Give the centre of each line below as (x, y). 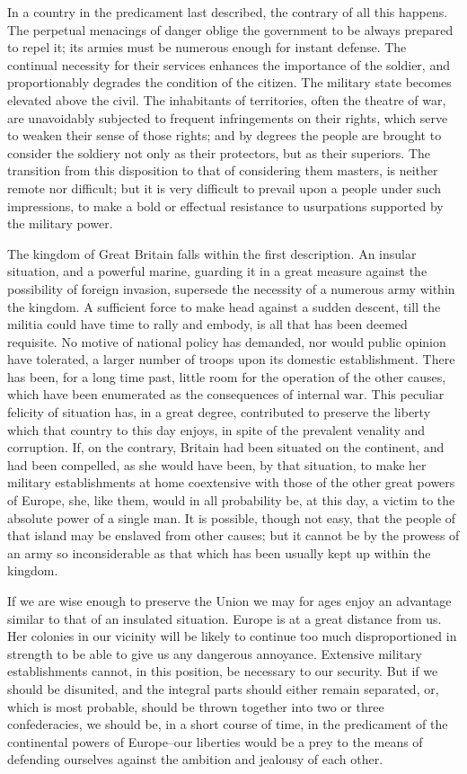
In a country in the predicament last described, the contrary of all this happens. (228, 12)
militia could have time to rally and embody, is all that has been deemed (207, 324)
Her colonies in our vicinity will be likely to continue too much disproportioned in (232, 636)
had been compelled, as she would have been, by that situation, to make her (217, 464)
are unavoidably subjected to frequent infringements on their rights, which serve (228, 117)
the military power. (60, 223)
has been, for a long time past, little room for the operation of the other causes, (227, 376)
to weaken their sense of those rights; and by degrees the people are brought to (225, 135)
